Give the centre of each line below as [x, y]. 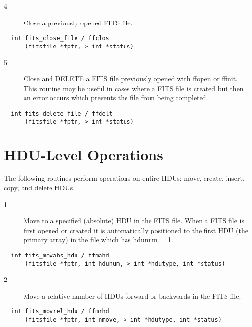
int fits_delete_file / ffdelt [62, 113]
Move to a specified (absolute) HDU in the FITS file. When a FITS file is [134, 221]
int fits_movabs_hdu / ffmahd [60, 255]
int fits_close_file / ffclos [60, 38]
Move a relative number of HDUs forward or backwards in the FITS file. [132, 295]
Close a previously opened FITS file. [78, 22]
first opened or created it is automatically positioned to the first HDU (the [136, 230]
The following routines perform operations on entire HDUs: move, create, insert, [124, 178]
